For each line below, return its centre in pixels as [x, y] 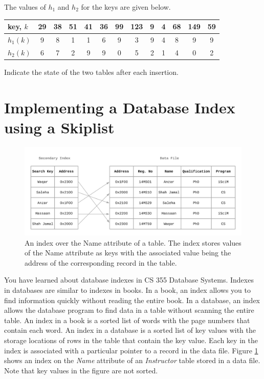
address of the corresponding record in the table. [101, 262]
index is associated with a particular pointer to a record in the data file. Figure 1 [131, 350]
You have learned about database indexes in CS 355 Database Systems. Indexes [129, 280]
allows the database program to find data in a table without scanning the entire [129, 310]
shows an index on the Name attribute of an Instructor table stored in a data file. [132, 360]
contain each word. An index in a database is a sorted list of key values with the [130, 330]
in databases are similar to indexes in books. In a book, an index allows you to [127, 290]
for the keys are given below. [126, 7]
